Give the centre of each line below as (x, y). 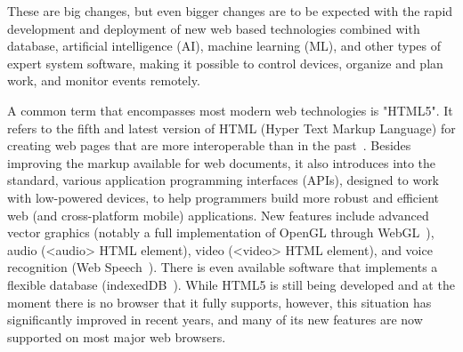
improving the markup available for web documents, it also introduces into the (222, 162)
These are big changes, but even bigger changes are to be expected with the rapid (230, 11)
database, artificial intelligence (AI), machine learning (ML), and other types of (224, 46)
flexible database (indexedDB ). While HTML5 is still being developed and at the (231, 284)
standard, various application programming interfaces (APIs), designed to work (223, 180)
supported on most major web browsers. (117, 336)
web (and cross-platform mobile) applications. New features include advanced (218, 215)
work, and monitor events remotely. (104, 80)
